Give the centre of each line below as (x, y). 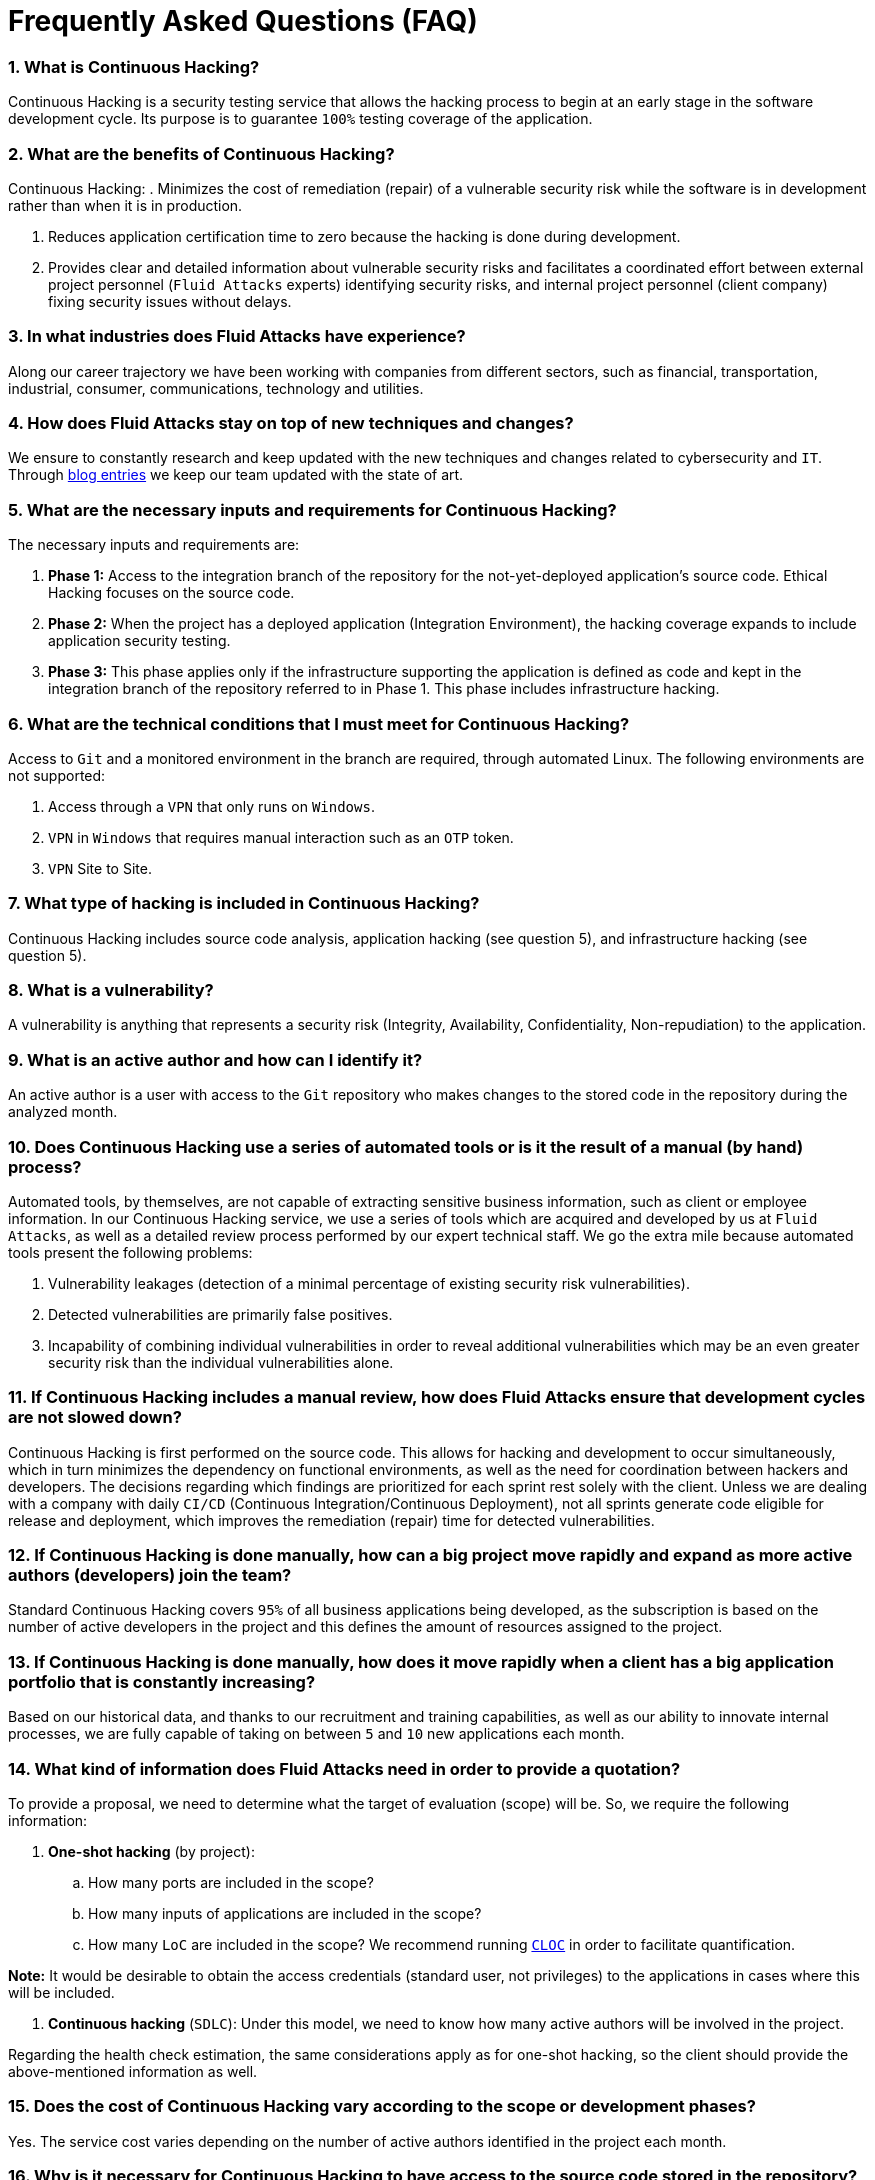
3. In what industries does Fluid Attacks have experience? (237, 336)
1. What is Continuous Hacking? (134, 66)
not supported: (57, 775)
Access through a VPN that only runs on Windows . (211, 806)
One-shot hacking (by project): (151, 1851)
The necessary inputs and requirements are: (154, 545)
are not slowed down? (95, 1417)
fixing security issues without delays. (170, 301)
